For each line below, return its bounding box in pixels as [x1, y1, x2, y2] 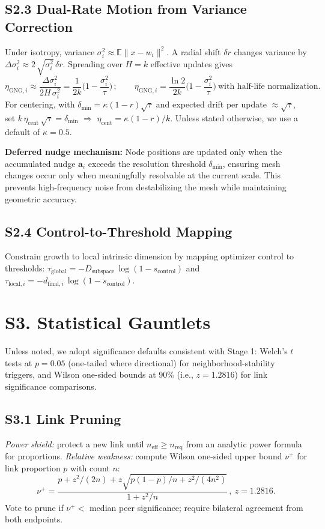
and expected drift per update [156, 98, 267, 110]
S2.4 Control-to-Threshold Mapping [5, 222, 232, 240]
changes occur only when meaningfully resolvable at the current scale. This [5, 169, 281, 181]
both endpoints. [5, 513, 63, 525]
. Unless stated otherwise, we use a [170, 111, 298, 124]
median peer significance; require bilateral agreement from [89, 501, 303, 513]
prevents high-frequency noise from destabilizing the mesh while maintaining [5, 180, 287, 193]
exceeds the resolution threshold [88, 157, 206, 169]
